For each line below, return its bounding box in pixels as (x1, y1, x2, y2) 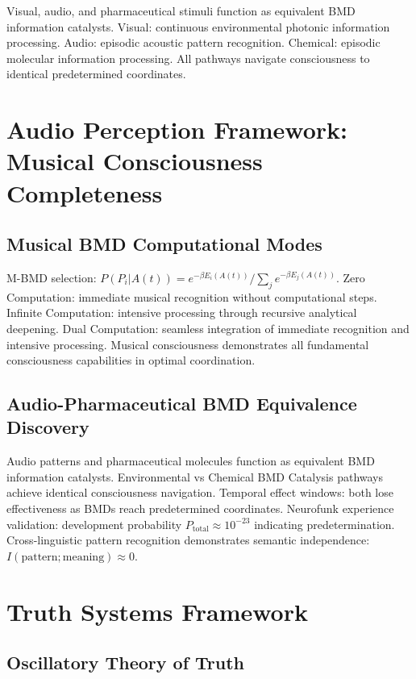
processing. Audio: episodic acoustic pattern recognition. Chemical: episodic (6, 34, 381, 51)
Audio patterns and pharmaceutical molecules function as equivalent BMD (6, 452, 375, 469)
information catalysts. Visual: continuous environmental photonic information (6, 18, 390, 35)
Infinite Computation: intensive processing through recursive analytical (6, 304, 357, 321)
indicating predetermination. (254, 515, 395, 532)
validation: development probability (6, 515, 182, 532)
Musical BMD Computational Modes (6, 231, 322, 256)
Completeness (6, 176, 163, 209)
